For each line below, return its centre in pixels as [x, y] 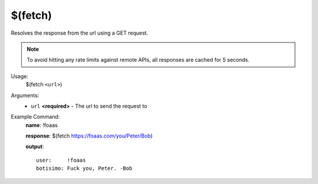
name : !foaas [42, 125]
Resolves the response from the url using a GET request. [79, 33]
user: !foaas [61, 160]
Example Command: [35, 117]
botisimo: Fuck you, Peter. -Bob [84, 168]
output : [35, 146]
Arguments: [25, 95]
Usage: [20, 76]
